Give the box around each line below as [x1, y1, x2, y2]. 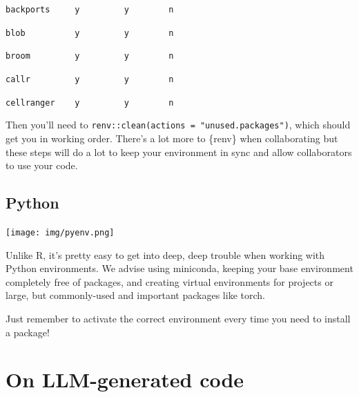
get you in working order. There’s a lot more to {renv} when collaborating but [6, 130, 338, 145]
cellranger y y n [6, 97, 174, 108]
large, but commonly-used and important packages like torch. [6, 288, 265, 302]
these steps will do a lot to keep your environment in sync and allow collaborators [6, 144, 352, 159]
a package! [6, 325, 50, 339]
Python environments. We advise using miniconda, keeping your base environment [6, 261, 353, 275]
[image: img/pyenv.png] [6, 227, 115, 238]
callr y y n [6, 74, 174, 84]
